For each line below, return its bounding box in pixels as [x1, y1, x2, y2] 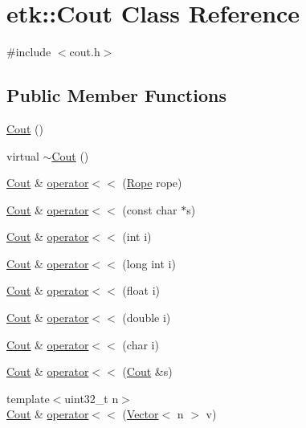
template [6, 389, 50, 406]
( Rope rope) [122, 174, 182, 191]
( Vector [122, 406, 159, 422]
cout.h [69, 43, 100, 60]
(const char [122, 201, 177, 218]
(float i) [122, 282, 161, 299]
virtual [6, 147, 39, 164]
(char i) [122, 336, 159, 353]
